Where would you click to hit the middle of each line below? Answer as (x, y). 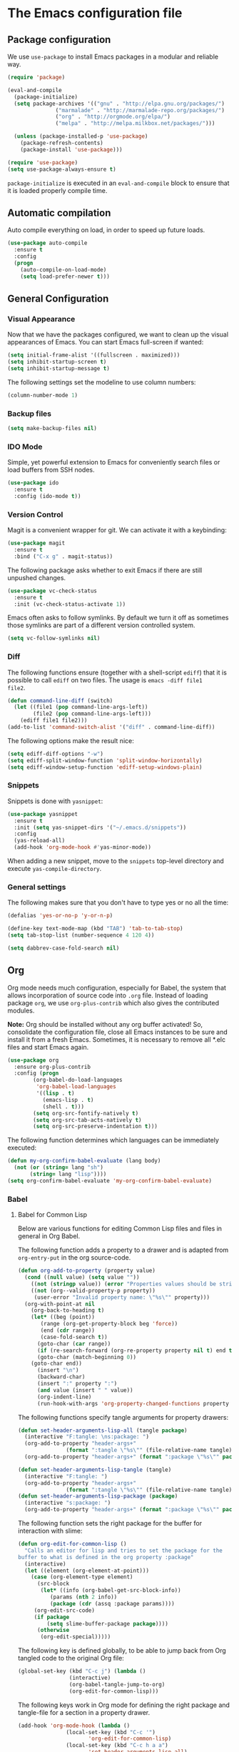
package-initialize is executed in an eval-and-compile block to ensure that (118, 183)
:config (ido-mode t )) (47, 496)
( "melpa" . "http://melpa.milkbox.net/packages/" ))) (135, 124)
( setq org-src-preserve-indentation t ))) (96, 1127)
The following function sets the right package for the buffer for (110, 1523)
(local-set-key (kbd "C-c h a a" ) (117, 1746)
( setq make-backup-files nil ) (52, 429)
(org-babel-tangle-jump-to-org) (117, 1684)
